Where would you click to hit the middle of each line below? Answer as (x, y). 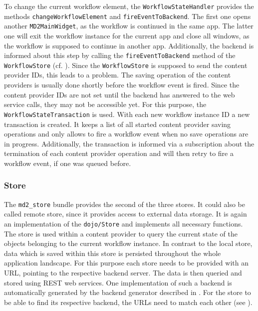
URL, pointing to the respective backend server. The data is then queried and (123, 272)
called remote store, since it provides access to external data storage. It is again (126, 214)
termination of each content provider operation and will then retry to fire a (119, 153)
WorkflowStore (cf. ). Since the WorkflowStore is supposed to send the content (126, 65)
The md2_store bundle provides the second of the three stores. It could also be (125, 204)
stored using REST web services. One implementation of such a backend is (118, 282)
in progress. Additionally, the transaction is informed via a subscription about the (129, 143)
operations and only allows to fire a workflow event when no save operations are (126, 134)
